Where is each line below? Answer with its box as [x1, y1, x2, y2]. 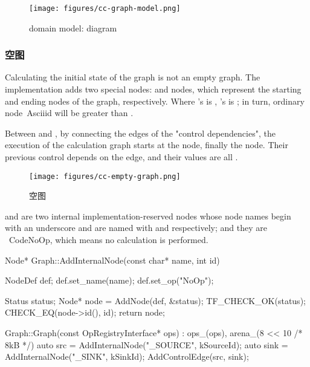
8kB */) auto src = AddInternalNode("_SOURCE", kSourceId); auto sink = [5, 338, 288, 351]
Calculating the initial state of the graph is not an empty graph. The [5, 71, 260, 83]
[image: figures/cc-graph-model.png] [29, 4, 181, 13]
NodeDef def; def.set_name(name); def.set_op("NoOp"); [5, 274, 214, 287]
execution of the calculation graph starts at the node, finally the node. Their [5, 138, 288, 151]
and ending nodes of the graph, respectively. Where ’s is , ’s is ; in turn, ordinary [5, 94, 305, 107]
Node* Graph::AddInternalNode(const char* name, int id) [5, 253, 220, 266]
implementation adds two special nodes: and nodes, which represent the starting [5, 83, 302, 96]
